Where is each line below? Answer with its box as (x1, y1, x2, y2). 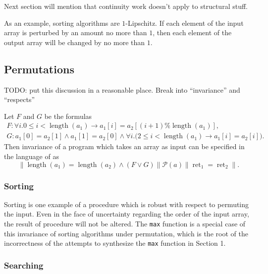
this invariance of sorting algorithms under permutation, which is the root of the (4, 228, 248, 238)
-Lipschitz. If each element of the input (125, 17, 244, 28)
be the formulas (44, 110, 92, 121)
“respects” (4, 94, 35, 105)
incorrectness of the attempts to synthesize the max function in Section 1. (4, 238, 226, 248)
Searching (4, 259, 44, 271)
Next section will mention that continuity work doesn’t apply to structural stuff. (4, 1, 248, 11)
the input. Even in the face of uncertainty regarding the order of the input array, (4, 209, 249, 219)
